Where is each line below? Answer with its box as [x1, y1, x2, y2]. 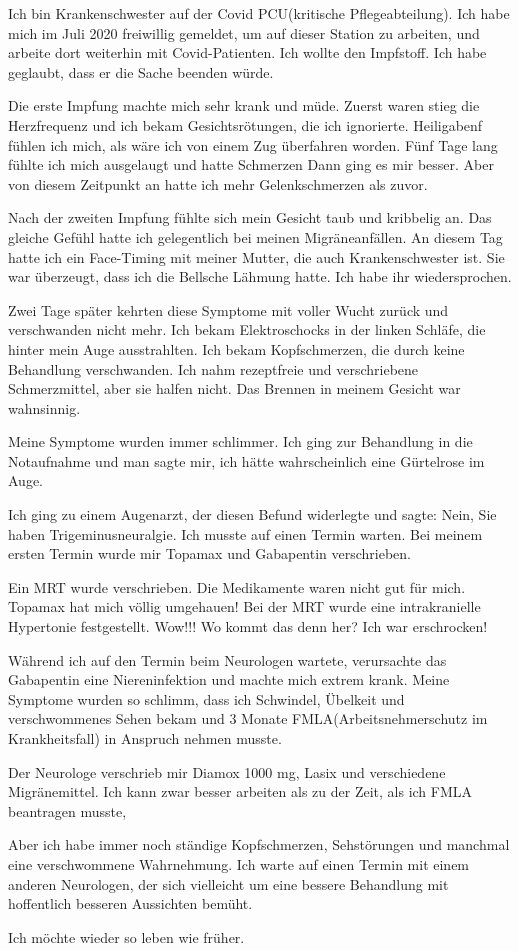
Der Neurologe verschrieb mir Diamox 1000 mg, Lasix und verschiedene [8, 761, 446, 782]
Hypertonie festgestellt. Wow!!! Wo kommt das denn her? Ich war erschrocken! [8, 616, 488, 637]
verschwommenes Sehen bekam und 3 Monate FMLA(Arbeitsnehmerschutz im [8, 708, 488, 729]
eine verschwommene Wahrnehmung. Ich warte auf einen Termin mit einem [8, 853, 470, 874]
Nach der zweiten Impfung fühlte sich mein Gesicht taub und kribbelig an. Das [8, 207, 492, 228]
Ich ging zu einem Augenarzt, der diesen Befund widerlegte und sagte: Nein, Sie [8, 504, 497, 525]
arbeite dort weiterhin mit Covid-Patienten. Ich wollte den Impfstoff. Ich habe [8, 42, 487, 63]
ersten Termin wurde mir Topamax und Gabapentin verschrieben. [8, 543, 412, 564]
